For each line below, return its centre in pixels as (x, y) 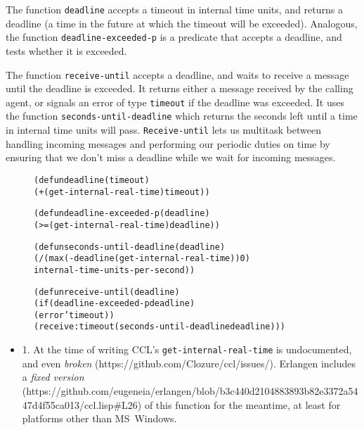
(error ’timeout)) (74, 315)
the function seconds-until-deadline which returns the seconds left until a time (182, 116)
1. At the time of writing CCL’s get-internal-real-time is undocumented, (187, 349)
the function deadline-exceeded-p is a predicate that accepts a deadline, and (174, 37)
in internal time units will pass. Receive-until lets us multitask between (164, 130)
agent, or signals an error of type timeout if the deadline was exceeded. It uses (175, 102)
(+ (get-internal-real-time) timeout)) (122, 192)
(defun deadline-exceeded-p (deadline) (122, 214)
